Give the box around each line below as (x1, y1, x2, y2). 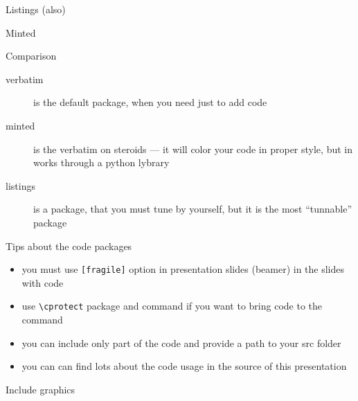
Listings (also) (6, 2, 66, 16)
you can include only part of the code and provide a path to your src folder (21, 335, 341, 350)
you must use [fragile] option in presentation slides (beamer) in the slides (21, 262, 345, 276)
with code (21, 275, 64, 289)
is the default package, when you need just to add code (33, 95, 267, 109)
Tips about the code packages (6, 238, 132, 253)
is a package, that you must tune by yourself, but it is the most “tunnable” (33, 202, 352, 216)
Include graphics (6, 382, 75, 396)
